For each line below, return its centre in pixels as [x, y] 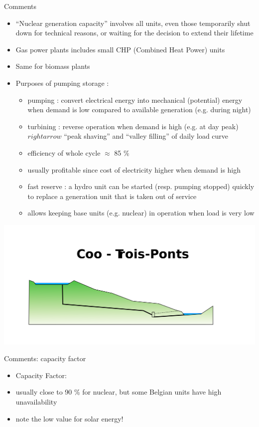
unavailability [36, 401]
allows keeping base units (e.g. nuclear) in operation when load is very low [141, 213]
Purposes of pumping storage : [62, 83]
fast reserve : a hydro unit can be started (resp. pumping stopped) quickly [141, 186]
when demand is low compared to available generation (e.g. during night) [139, 109]
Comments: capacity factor [45, 358]
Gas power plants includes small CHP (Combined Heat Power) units [120, 49]
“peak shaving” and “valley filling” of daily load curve [146, 136]
